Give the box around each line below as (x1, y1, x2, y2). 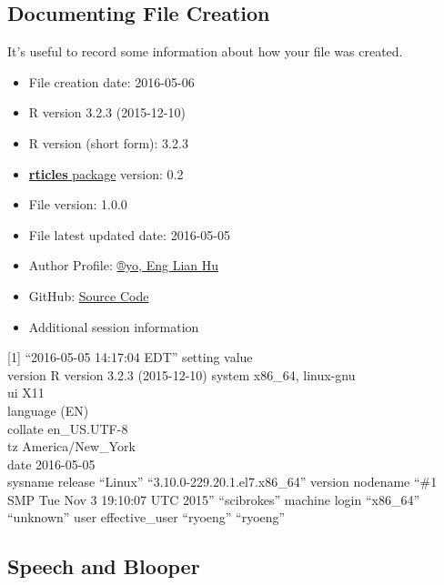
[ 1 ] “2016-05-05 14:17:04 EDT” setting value (7, 348, 253, 367)
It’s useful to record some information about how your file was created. (7, 42, 403, 61)
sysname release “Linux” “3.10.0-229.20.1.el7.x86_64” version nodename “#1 (7, 472, 438, 491)
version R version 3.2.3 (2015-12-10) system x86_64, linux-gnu (7, 365, 356, 384)
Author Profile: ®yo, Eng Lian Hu (28, 256, 219, 275)
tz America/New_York (7, 437, 136, 456)
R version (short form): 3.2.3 (28, 133, 188, 152)
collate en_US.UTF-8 (7, 419, 128, 438)
